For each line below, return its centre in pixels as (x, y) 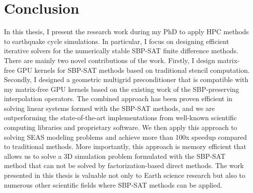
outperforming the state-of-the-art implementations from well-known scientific (120, 118)
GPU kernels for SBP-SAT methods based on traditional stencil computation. (133, 70)
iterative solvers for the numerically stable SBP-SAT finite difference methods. (121, 51)
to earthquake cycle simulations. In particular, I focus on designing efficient (116, 41)
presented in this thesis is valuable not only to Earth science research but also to (125, 175)
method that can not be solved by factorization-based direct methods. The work (124, 165)
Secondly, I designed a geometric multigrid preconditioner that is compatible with (126, 79)
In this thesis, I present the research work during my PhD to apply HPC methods (126, 32)
